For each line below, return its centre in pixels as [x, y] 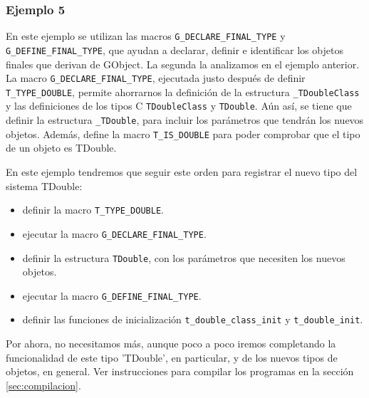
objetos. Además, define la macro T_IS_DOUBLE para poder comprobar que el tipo [183, 133]
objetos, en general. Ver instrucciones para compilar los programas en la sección [180, 371]
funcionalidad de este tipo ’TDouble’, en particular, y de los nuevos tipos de [172, 357]
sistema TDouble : [44, 185]
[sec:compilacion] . [43, 385]
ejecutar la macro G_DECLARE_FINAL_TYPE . [114, 233]
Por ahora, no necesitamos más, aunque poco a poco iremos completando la [171, 344]
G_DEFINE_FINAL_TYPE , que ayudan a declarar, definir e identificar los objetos [175, 49]
